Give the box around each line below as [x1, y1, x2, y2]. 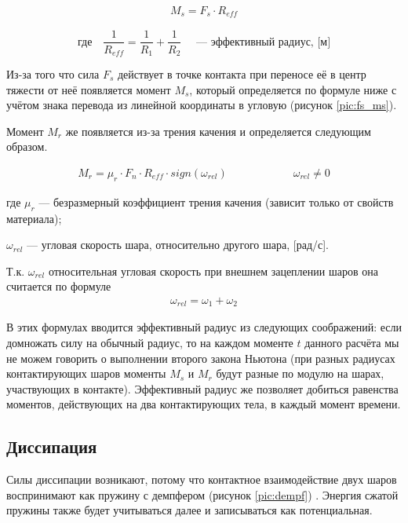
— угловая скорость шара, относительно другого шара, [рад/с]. [27, 236, 330, 253]
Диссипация [6, 434, 97, 459]
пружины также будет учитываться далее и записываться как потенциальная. [6, 502, 373, 518]
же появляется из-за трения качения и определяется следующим [65, 123, 371, 139]
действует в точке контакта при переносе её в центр [117, 66, 366, 82]
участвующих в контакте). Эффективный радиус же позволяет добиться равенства [6, 380, 399, 397]
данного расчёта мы [304, 335, 399, 351]
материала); [6, 210, 62, 226]
